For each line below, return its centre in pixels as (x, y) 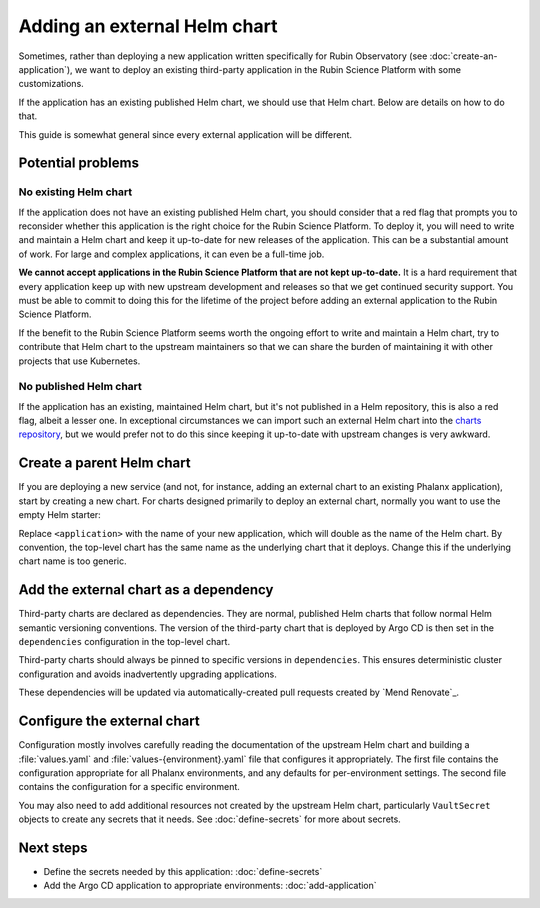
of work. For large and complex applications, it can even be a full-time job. (171, 254)
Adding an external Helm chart (148, 26)
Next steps (53, 847)
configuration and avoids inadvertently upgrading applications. (147, 674)
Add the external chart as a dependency (146, 590)
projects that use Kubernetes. (79, 361)
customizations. (51, 84)
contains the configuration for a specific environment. (129, 787)
